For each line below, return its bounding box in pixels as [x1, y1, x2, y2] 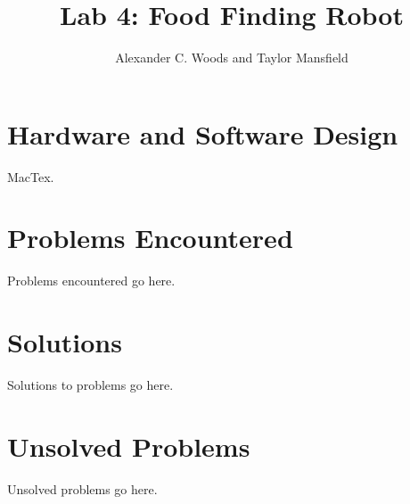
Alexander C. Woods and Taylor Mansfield [115, 48, 348, 67]
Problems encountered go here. [7, 271, 176, 290]
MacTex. [7, 167, 54, 186]
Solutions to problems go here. [7, 376, 174, 394]
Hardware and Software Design [7, 115, 398, 152]
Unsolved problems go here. [7, 479, 158, 498]
